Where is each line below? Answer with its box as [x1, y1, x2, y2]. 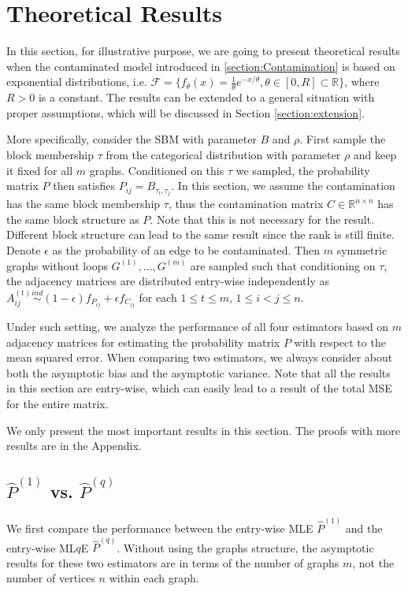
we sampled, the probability [236, 162, 370, 178]
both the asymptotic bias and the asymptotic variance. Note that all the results [6, 364, 391, 381]
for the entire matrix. [6, 396, 109, 412]
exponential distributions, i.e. [6, 73, 147, 90]
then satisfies [53, 177, 115, 194]
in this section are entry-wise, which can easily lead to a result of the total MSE [6, 380, 392, 396]
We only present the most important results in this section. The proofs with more [6, 422, 401, 438]
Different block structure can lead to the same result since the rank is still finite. [6, 226, 395, 243]
